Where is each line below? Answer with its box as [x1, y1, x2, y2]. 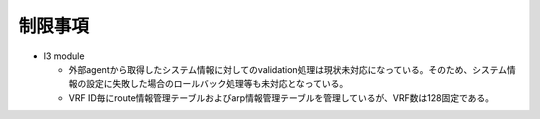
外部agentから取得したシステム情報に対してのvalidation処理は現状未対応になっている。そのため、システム [68, 63, 508, 75]
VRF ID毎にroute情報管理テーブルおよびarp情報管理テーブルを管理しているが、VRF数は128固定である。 [68, 91, 495, 104]
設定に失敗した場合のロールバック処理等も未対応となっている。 [85, 78, 349, 90]
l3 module [43, 50, 85, 62]
